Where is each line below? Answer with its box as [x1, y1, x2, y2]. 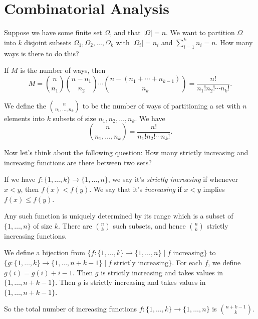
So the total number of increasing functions [4, 303, 137, 314]
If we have [4, 174, 36, 184]
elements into [4, 113, 45, 123]
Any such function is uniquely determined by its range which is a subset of [4, 210, 233, 221]
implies [203, 184, 225, 194]
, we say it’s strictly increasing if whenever [108, 174, 238, 184]
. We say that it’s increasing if [89, 184, 182, 194]
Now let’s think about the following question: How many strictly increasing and [4, 147, 248, 158]
